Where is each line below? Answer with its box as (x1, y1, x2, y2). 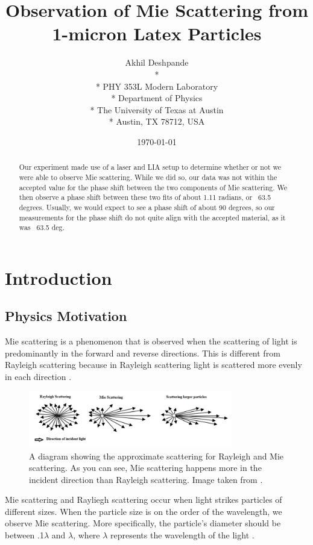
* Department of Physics (111, 92, 203, 104)
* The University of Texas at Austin (90, 103, 224, 116)
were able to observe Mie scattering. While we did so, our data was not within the (19, 172, 277, 182)
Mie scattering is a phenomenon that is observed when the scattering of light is (5, 335, 297, 347)
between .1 (5, 529, 44, 541)
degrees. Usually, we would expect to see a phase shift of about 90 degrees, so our (19, 202, 275, 212)
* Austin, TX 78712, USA (109, 115, 205, 128)
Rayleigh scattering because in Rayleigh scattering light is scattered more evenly (5, 358, 302, 371)
